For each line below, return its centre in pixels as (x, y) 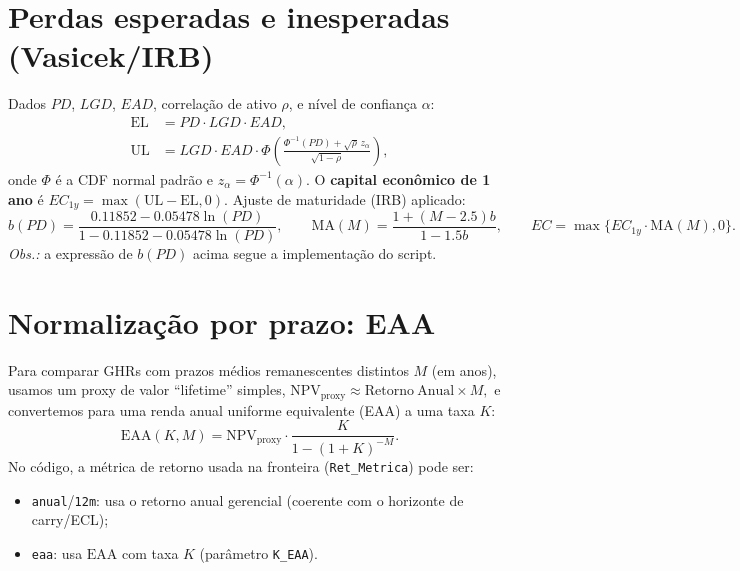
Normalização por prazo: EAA (222, 321)
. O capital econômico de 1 (398, 178)
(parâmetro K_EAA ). (258, 552)
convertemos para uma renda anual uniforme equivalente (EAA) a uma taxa (241, 409)
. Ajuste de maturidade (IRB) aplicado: (345, 198)
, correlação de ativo (214, 103)
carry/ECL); (70, 519)
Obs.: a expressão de (70, 253)
